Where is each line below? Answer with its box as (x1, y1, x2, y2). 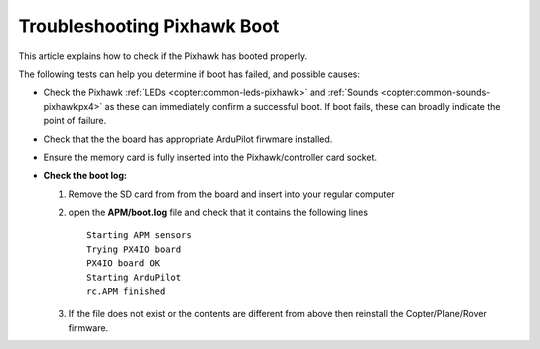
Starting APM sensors (86, 230, 192, 241)
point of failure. (43, 115, 107, 127)
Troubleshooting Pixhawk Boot (18, 15, 280, 37)
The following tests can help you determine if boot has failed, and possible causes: (18, 68, 360, 80)
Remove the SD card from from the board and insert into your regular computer (68, 188, 395, 200)
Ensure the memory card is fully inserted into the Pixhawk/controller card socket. (43, 151, 378, 163)
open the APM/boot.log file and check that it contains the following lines (68, 206, 369, 219)
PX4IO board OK (86, 258, 161, 269)
